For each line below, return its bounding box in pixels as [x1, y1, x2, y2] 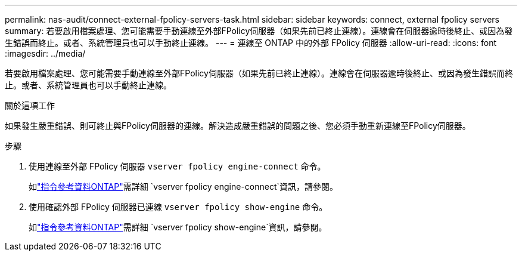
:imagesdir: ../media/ [5, 48, 86, 58]
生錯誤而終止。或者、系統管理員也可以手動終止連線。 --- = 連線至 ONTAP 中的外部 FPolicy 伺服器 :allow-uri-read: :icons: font [5, 38, 497, 48]
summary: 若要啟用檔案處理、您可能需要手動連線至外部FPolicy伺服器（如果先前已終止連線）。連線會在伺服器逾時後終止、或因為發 [5, 26, 513, 36]
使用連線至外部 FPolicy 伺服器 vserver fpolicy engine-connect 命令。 [29, 161, 326, 171]
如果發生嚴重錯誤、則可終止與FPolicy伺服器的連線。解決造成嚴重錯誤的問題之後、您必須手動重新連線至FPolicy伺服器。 [5, 121, 471, 131]
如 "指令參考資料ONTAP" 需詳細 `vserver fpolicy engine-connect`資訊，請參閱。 [29, 181, 338, 192]
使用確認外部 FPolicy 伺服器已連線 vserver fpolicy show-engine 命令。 [29, 202, 328, 212]
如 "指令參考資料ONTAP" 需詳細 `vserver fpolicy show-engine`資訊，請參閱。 [29, 222, 327, 232]
